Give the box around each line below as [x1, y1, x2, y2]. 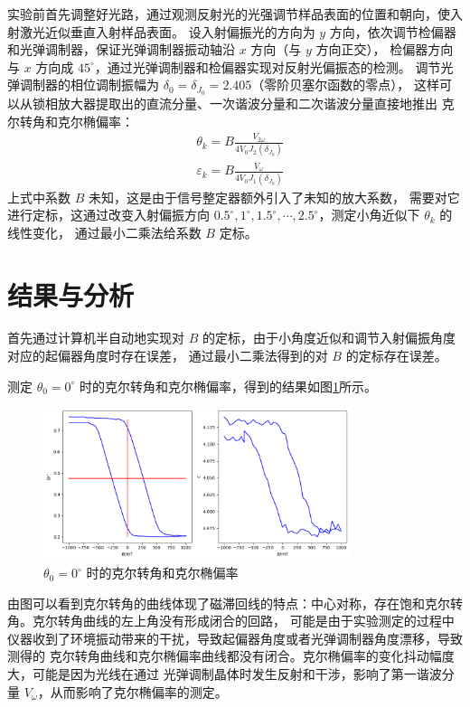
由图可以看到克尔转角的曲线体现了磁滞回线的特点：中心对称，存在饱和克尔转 [7, 593, 463, 612]
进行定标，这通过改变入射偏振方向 [7, 205, 210, 224]
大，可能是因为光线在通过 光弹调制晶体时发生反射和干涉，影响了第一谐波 [7, 665, 442, 683]
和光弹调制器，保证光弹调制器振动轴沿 [7, 40, 235, 59]
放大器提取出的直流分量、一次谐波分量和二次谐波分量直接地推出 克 [57, 94, 455, 113]
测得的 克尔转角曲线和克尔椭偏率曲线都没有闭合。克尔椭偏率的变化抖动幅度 [7, 646, 455, 665]
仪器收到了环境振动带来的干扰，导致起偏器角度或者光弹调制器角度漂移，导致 [7, 628, 463, 647]
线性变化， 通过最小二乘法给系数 [7, 222, 202, 241]
